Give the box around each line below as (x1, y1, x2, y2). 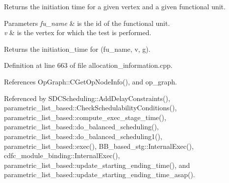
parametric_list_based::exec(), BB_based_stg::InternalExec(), (4, 141, 194, 151)
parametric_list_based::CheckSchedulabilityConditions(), (4, 102, 177, 113)
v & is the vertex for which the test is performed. (4, 27, 152, 38)
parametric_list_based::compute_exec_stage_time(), (4, 112, 166, 122)
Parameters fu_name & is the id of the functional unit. (4, 18, 170, 28)
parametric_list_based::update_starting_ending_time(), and (4, 160, 190, 170)
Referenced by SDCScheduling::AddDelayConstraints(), (4, 93, 170, 103)
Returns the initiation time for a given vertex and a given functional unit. (4, 1, 226, 11)
